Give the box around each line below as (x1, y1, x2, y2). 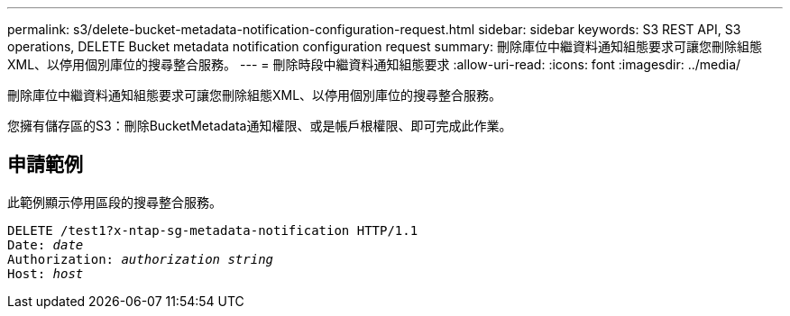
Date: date (7, 237, 84, 252)
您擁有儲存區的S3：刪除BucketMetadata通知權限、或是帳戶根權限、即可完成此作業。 (7, 118, 512, 133)
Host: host (7, 266, 84, 281)
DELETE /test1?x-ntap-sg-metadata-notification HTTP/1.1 (7, 222, 418, 238)
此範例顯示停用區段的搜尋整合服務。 (7, 194, 222, 210)
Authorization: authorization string (7, 251, 274, 266)
